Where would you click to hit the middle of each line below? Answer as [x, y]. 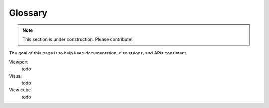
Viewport [19, 62]
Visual [15, 76]
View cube [20, 90]
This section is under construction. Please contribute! [77, 39]
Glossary [28, 13]
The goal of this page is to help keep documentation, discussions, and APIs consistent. [98, 53]
